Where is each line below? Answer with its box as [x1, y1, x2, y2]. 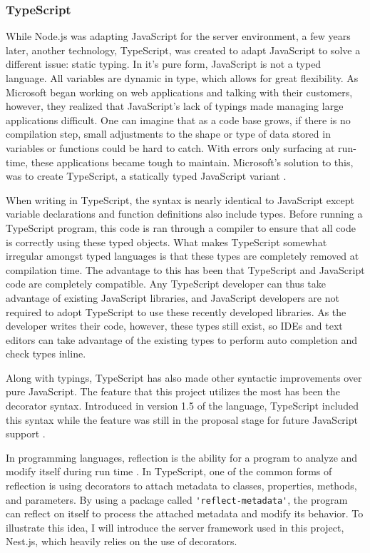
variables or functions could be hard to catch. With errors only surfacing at [6, 140, 335, 155]
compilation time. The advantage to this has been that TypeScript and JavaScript [6, 262, 365, 277]
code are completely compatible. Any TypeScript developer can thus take [6, 276, 326, 291]
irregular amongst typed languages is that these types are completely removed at [6, 248, 359, 263]
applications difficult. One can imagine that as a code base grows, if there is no [6, 112, 351, 127]
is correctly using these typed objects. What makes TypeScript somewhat [6, 234, 327, 249]
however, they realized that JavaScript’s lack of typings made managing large [6, 98, 344, 113]
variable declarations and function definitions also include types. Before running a [6, 206, 363, 221]
